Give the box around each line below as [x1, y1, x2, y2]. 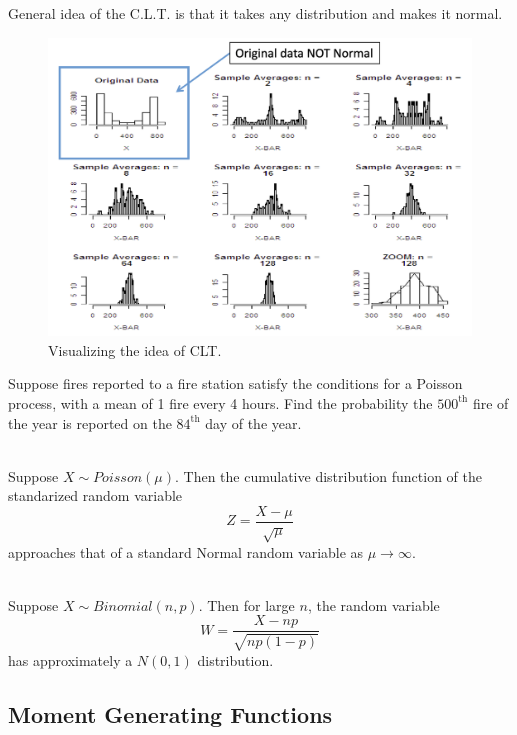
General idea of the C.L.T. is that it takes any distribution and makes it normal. [8, 3, 503, 23]
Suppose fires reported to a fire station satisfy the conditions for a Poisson [8, 373, 463, 394]
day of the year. [205, 412, 302, 433]
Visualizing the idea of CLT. [48, 339, 222, 360]
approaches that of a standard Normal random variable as [8, 541, 364, 562]
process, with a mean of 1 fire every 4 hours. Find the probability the [8, 392, 433, 413]
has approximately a [8, 649, 133, 670]
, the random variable [307, 594, 440, 615]
